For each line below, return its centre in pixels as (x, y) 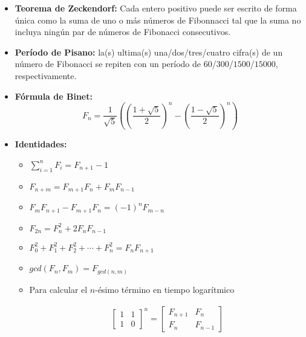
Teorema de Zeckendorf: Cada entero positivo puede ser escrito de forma (156, 8)
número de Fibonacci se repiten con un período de (108, 64)
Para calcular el (58, 289)
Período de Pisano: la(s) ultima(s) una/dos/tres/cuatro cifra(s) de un (149, 52)
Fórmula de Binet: (54, 96)
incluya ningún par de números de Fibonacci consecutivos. (123, 32)
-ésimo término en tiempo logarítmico (165, 289)
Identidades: (41, 144)
